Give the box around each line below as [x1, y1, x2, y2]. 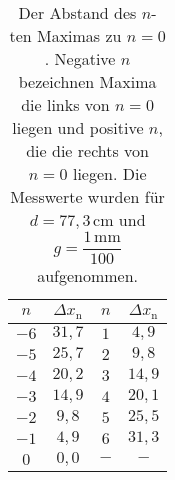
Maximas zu [36, 24, 122, 47]
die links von [21, 93, 110, 116]
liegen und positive [12, 116, 144, 139]
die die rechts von [26, 139, 149, 162]
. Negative [44, 47, 116, 70]
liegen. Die [72, 162, 147, 185]
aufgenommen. [37, 263, 139, 287]
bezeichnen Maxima [18, 70, 157, 93]
